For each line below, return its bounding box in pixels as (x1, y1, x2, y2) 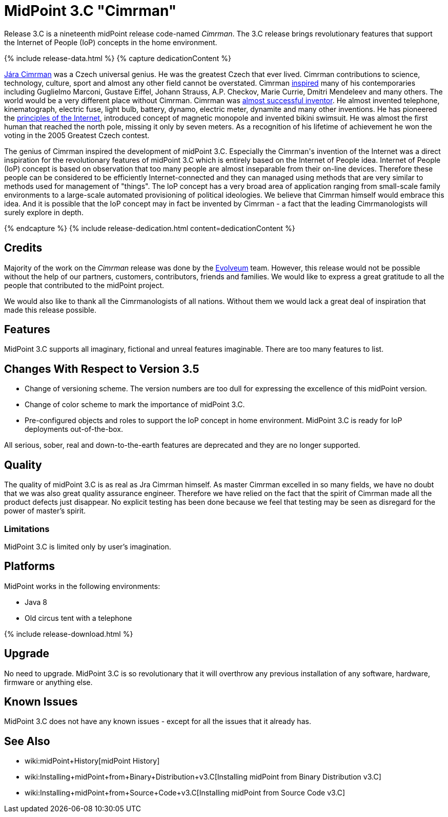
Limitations (4, 523, 50, 534)
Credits (4, 241, 43, 255)
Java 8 (25, 597, 47, 606)
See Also (4, 734, 50, 748)
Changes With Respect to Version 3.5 (4, 362, 199, 375)
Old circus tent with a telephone (25, 613, 132, 622)
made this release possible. (4, 305, 96, 314)
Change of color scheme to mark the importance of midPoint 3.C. (25, 400, 245, 409)
